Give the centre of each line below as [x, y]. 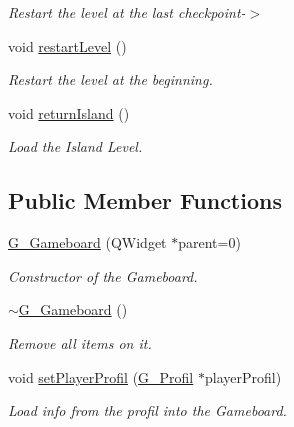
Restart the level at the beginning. [110, 79]
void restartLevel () [67, 45]
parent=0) [209, 242]
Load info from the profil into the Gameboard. [147, 410]
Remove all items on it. [80, 342]
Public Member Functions [145, 200]
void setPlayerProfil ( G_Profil [101, 376]
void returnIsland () [69, 112]
